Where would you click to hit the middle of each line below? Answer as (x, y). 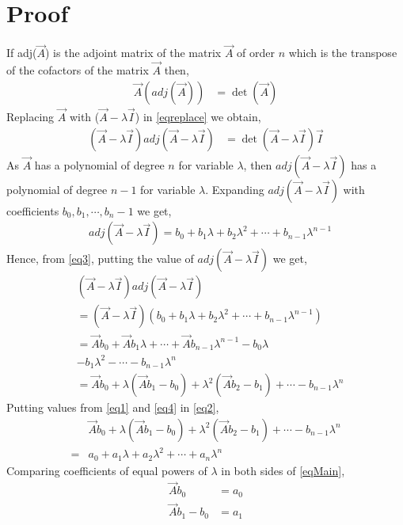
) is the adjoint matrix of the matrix (133, 53)
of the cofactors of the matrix (78, 70)
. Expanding (235, 189)
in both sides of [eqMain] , (283, 470)
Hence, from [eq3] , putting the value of (100, 259)
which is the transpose (343, 53)
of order (256, 53)
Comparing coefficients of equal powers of (107, 470)
